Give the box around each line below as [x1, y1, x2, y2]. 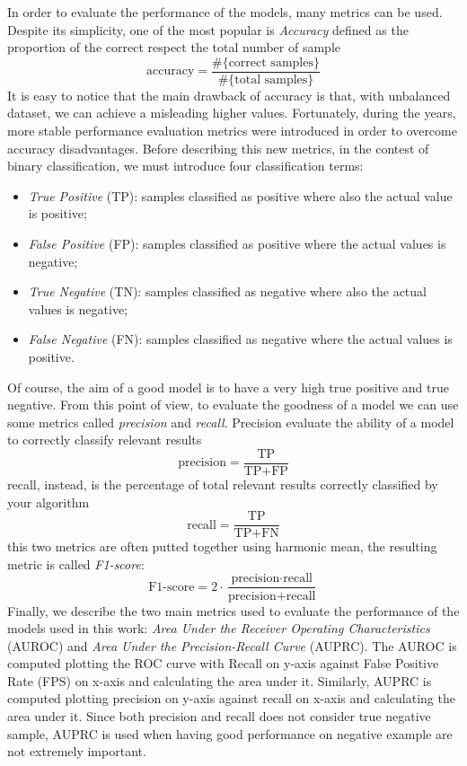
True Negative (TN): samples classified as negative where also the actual [28, 282, 427, 301]
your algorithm [7, 492, 90, 511]
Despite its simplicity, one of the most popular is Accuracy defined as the [7, 20, 409, 39]
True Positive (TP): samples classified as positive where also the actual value [28, 186, 453, 205]
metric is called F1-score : [7, 554, 145, 573]
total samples [234, 73, 308, 86]
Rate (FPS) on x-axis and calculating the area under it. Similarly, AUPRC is [7, 671, 432, 690]
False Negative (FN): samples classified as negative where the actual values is [28, 330, 453, 348]
